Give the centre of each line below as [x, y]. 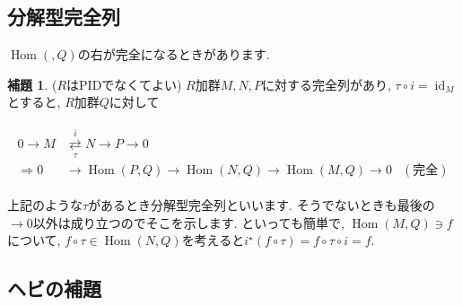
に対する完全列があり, [327, 84]
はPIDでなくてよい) [124, 84]
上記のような [45, 205]
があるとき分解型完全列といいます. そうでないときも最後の [262, 205]
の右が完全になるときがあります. [174, 54]
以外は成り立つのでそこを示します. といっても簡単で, [188, 222]
